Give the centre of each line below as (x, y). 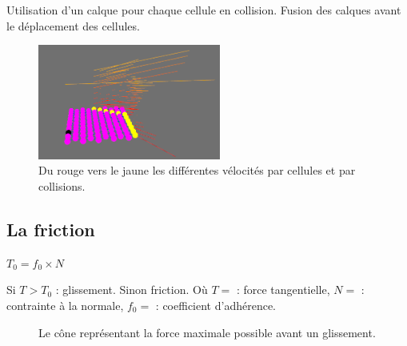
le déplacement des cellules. (73, 25)
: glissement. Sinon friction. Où (132, 290)
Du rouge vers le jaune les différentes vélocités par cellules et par (197, 170)
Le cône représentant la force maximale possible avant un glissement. (207, 332)
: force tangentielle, (283, 290)
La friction (51, 229)
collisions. (62, 185)
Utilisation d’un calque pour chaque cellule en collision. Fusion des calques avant (204, 10)
